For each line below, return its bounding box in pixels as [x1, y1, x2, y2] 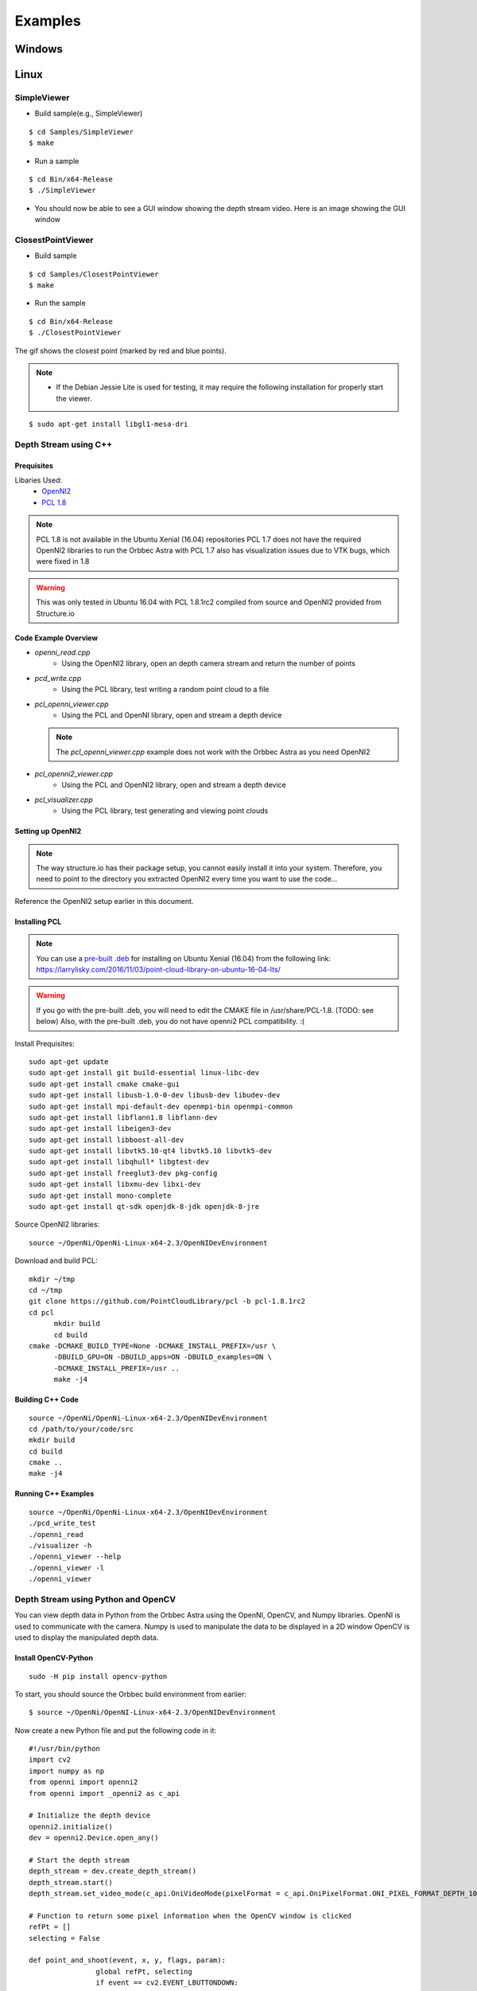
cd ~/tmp [29, 1285, 63, 1294]
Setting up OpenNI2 [14, 827, 82, 836]
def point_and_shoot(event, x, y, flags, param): [29, 1956, 227, 1965]
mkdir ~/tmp [29, 1274, 76, 1284]
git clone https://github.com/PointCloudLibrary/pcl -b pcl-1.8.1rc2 [29, 1297, 306, 1306]
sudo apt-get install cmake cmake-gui [29, 1079, 180, 1089]
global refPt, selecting [95, 1967, 192, 1976]
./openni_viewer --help [29, 1552, 122, 1561]
